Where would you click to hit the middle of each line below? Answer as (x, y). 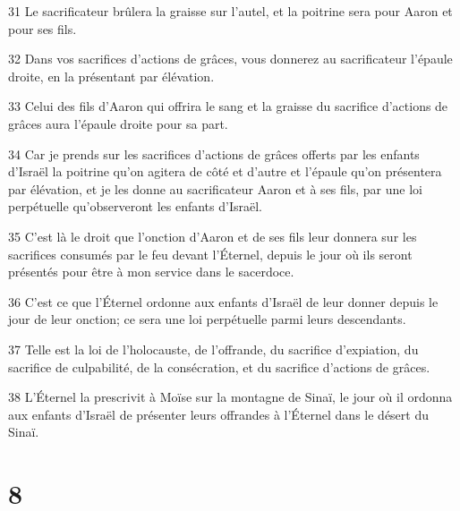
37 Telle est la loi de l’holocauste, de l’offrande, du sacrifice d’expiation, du (213, 349)
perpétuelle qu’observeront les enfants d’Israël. (135, 206)
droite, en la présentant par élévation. (111, 76)
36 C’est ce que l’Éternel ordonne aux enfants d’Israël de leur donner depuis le (223, 301)
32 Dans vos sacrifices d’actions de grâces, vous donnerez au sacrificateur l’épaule (230, 59)
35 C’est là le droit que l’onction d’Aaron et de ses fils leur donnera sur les (213, 236)
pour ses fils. (43, 28)
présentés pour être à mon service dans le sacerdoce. (151, 272)
